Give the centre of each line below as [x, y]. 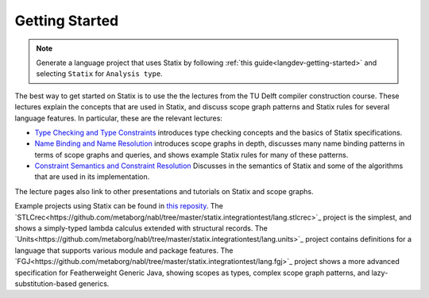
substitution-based [46, 283]
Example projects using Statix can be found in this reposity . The [119, 206]
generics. [94, 283]
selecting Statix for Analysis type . [99, 74]
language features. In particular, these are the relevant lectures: [118, 118]
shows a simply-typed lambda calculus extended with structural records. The [141, 228]
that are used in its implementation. [92, 177]
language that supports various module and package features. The [124, 250]
